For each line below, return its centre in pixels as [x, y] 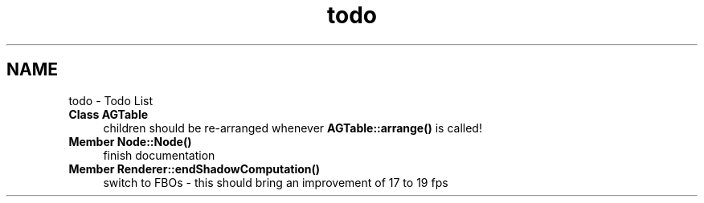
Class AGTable [108, 114]
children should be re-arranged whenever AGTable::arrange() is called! [293, 128]
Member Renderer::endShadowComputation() [194, 168]
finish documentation [159, 155]
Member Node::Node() [130, 141]
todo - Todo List [111, 100]
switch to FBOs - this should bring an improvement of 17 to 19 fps [276, 182]
